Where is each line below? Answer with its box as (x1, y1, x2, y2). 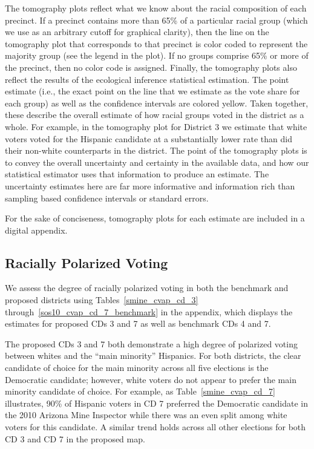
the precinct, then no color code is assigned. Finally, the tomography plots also (5, 61, 297, 73)
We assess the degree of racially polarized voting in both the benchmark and (5, 281, 289, 294)
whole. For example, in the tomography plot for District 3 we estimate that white (5, 120, 307, 133)
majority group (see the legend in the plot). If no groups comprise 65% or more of (5, 49, 309, 62)
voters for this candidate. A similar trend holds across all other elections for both (5, 421, 306, 433)
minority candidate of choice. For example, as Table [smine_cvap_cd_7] (5, 385, 275, 398)
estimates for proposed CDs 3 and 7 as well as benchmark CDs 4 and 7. (5, 317, 271, 330)
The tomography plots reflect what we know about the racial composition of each (5, 2, 307, 14)
